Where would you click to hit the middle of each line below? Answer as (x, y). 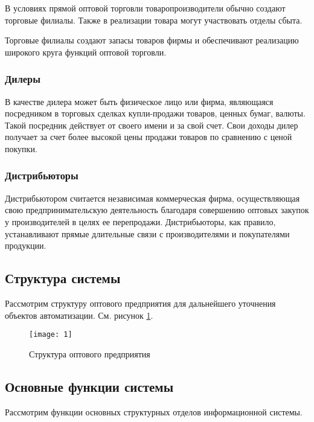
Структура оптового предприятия (90, 353)
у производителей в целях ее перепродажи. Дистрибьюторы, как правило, (140, 221)
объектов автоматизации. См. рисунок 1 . (79, 315)
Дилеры (23, 79)
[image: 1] (51, 335)
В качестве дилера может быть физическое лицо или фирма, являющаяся (139, 101)
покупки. (21, 148)
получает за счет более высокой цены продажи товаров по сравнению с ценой (149, 137)
